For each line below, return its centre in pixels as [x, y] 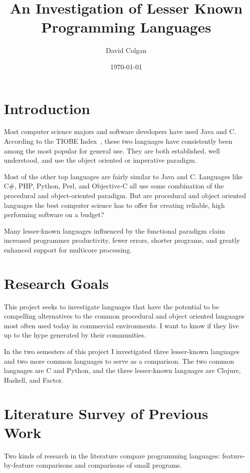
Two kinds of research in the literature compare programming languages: [112, 455]
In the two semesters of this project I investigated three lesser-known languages [122, 351]
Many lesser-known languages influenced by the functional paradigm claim [115, 230]
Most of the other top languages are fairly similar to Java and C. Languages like [123, 176]
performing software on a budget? [54, 214]
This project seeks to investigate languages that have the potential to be [111, 306]
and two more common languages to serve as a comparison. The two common [119, 361]
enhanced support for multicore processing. [68, 249]
